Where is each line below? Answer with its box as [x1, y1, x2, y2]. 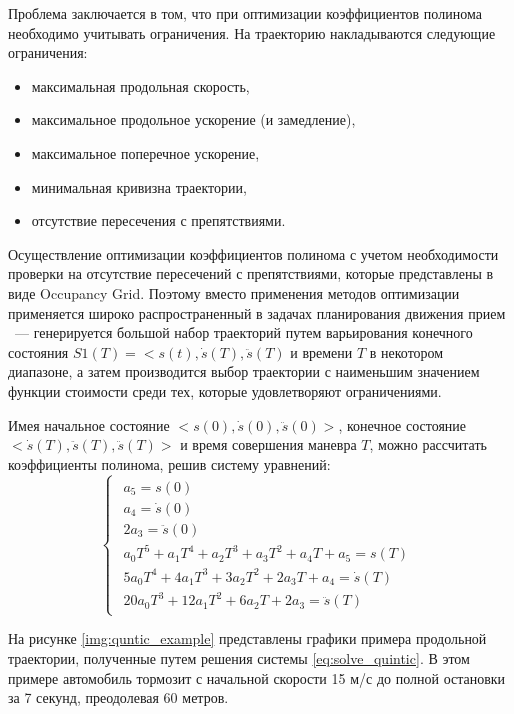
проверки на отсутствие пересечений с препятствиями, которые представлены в [8, 263, 494, 284]
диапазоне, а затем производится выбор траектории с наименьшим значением [8, 361, 480, 382]
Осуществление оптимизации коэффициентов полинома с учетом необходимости [8, 243, 499, 264]
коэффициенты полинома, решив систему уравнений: [8, 453, 331, 474]
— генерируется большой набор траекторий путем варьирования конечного [14, 322, 473, 343]
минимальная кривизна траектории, [31, 176, 247, 197]
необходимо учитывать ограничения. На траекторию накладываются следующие [8, 22, 496, 43]
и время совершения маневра [180, 434, 357, 455]
